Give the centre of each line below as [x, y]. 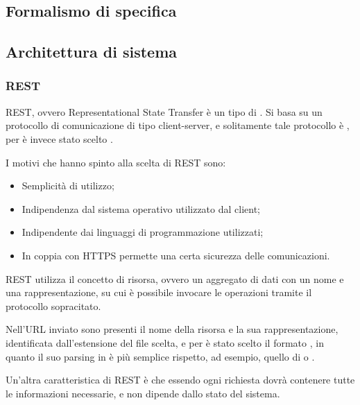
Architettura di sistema [92, 52]
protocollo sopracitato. [53, 305]
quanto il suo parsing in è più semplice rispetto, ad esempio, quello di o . [160, 356]
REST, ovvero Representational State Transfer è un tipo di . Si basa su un [164, 111]
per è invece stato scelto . [59, 138]
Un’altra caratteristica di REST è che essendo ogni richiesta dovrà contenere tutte [180, 380]
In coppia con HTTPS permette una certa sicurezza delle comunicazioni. [176, 255]
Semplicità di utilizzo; [68, 186]
